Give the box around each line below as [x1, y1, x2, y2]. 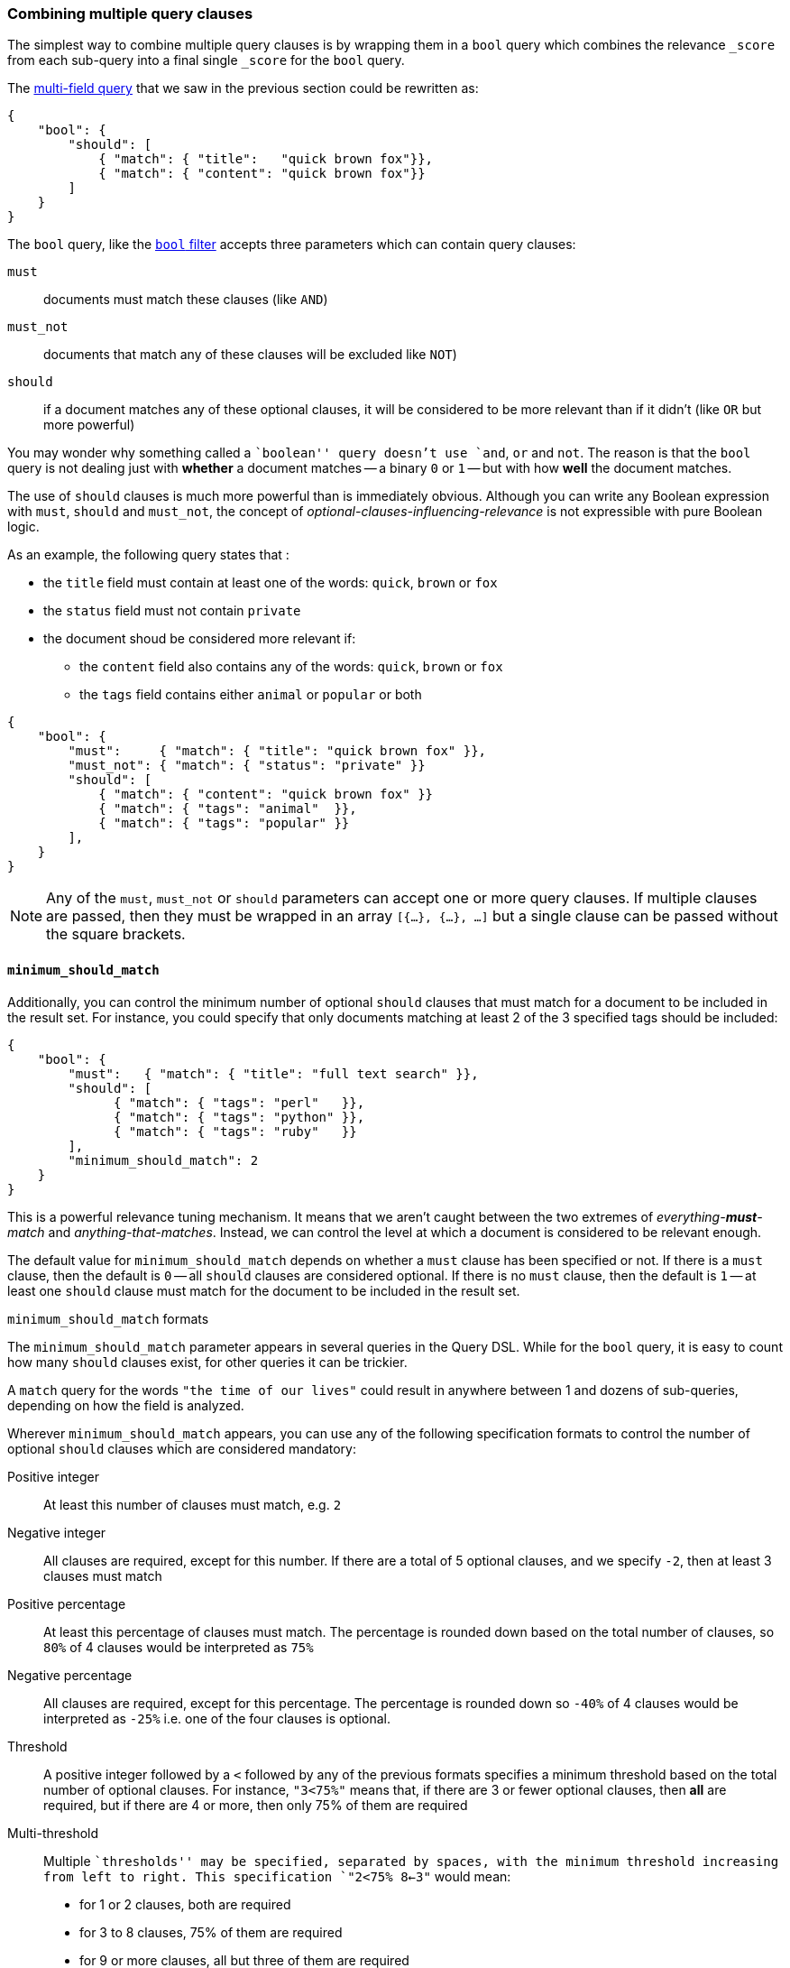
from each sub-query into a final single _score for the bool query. [7, 52, 405, 69]
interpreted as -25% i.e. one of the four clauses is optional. [43, 1710, 390, 1726]
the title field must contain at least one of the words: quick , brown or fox [43, 575, 498, 591]
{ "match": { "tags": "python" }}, [114, 1109, 365, 1124]
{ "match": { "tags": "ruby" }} [114, 1123, 357, 1139]
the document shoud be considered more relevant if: [43, 631, 356, 647]
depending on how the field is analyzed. [7, 1397, 244, 1413]
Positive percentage [7, 1595, 126, 1612]
